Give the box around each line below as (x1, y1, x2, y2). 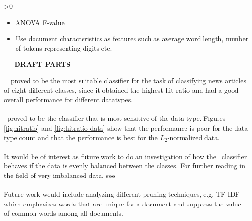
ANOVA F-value (15, 17, 65, 27)
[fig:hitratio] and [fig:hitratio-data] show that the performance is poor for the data (4, 122, 248, 133)
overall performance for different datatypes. (4, 94, 133, 104)
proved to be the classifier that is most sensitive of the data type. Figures (7, 113, 226, 123)
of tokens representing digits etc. (15, 43, 112, 53)
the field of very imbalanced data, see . (4, 170, 119, 180)
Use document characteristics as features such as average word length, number (15, 33, 249, 44)
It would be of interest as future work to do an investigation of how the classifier (4, 151, 247, 161)
